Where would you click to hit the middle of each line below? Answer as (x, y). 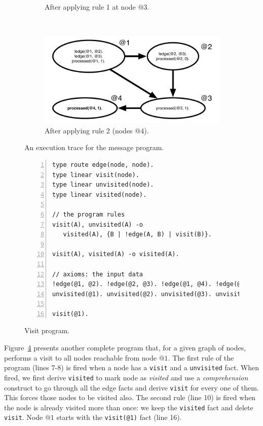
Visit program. (47, 330)
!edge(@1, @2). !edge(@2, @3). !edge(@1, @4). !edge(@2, (150, 284)
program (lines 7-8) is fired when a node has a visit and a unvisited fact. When (132, 367)
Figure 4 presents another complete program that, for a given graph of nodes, (125, 348)
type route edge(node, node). (103, 165)
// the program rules (89, 214)
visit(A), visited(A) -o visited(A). (116, 254)
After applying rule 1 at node (90, 7)
